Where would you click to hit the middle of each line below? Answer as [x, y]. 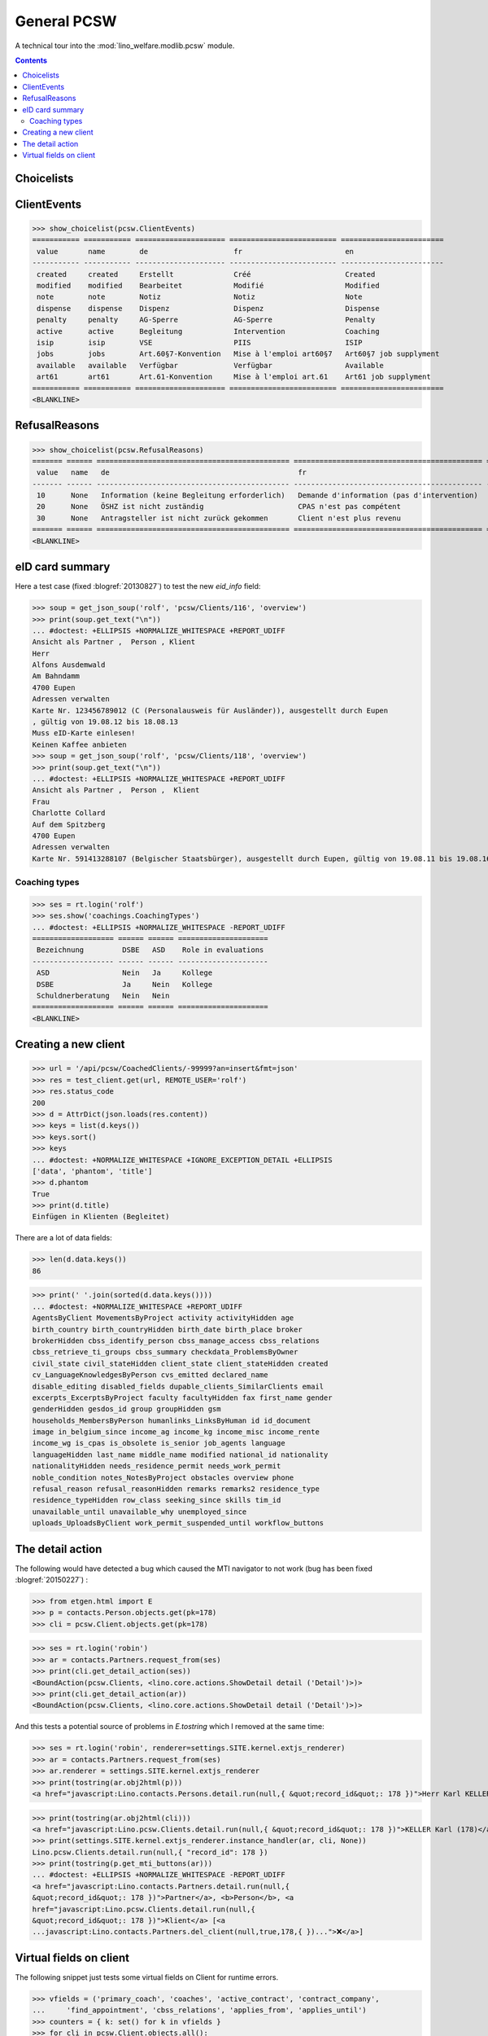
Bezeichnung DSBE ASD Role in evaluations [150, 950]
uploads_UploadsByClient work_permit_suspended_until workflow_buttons [178, 1523]
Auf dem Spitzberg [69, 824]
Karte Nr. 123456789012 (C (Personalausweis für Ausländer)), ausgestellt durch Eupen [210, 710]
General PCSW [66, 21]
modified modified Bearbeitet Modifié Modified [208, 286]
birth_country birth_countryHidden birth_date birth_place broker [167, 1329]
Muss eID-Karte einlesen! [84, 733]
